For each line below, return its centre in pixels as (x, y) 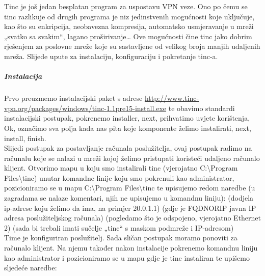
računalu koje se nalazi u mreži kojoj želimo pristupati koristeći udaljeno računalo (132, 158)
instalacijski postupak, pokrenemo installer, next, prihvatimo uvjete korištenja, (127, 118)
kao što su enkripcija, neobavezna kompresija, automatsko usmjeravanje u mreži (129, 26)
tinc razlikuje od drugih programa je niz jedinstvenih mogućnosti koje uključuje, (129, 16)
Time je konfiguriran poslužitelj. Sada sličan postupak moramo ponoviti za (121, 238)
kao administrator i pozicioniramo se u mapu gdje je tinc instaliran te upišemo (127, 257)
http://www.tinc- (172, 98)
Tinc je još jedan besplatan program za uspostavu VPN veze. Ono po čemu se (126, 6)
